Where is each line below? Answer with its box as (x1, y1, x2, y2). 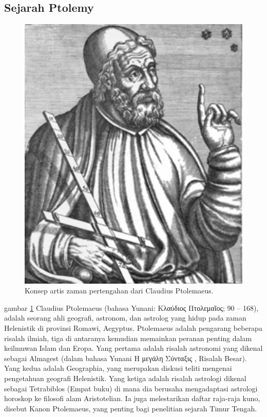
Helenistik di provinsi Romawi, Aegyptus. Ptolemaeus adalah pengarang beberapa (4, 322, 262, 333)
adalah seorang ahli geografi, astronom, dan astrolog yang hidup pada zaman (4, 312, 246, 323)
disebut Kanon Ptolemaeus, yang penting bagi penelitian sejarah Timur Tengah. (4, 403, 257, 413)
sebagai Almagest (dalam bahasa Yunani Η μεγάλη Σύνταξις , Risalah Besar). (4, 352, 247, 363)
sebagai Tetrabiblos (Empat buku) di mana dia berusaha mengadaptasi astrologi (4, 383, 258, 393)
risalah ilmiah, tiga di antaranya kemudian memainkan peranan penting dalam (4, 332, 252, 343)
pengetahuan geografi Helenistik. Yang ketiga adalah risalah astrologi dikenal (4, 372, 246, 383)
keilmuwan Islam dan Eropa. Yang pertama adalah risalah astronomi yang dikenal (4, 343, 263, 353)
